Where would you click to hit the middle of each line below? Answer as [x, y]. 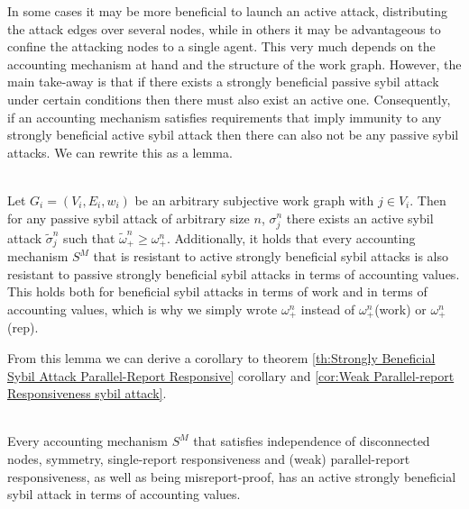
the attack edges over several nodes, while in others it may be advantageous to [224, 28]
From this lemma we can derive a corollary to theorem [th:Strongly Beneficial [221, 357]
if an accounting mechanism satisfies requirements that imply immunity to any [225, 117]
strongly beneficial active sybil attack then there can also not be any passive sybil [233, 135]
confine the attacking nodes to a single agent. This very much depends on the [221, 46]
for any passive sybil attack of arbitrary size [129, 218]
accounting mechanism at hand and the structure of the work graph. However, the [234, 64]
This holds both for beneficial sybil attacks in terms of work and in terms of [217, 291]
